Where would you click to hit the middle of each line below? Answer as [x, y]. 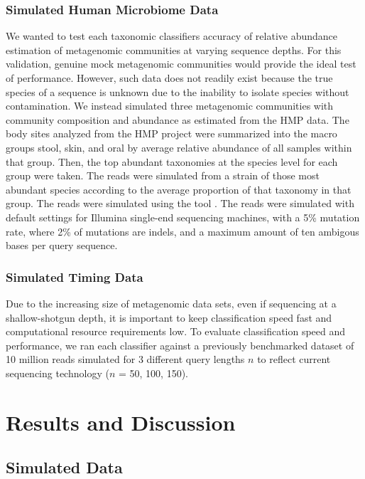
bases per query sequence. [62, 245]
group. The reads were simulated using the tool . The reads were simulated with [180, 203]
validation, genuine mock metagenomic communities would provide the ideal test [181, 64]
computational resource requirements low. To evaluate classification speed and [176, 331]
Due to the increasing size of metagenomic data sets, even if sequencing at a [171, 303]
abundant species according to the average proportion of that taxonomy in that [179, 189]
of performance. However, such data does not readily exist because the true [169, 78]
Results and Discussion [121, 422]
